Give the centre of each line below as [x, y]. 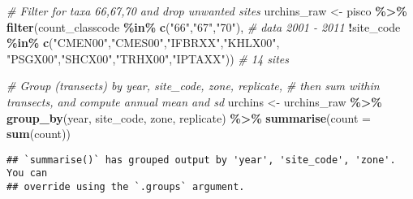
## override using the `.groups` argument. [126, 187]
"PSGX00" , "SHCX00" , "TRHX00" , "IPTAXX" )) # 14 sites [148, 58]
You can [27, 173]
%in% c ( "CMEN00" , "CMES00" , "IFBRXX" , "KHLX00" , [143, 43]
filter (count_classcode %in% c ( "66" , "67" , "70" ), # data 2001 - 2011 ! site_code [204, 26]
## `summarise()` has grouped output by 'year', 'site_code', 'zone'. [201, 160]
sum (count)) [39, 134]
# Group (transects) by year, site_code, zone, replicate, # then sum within [193, 86]
